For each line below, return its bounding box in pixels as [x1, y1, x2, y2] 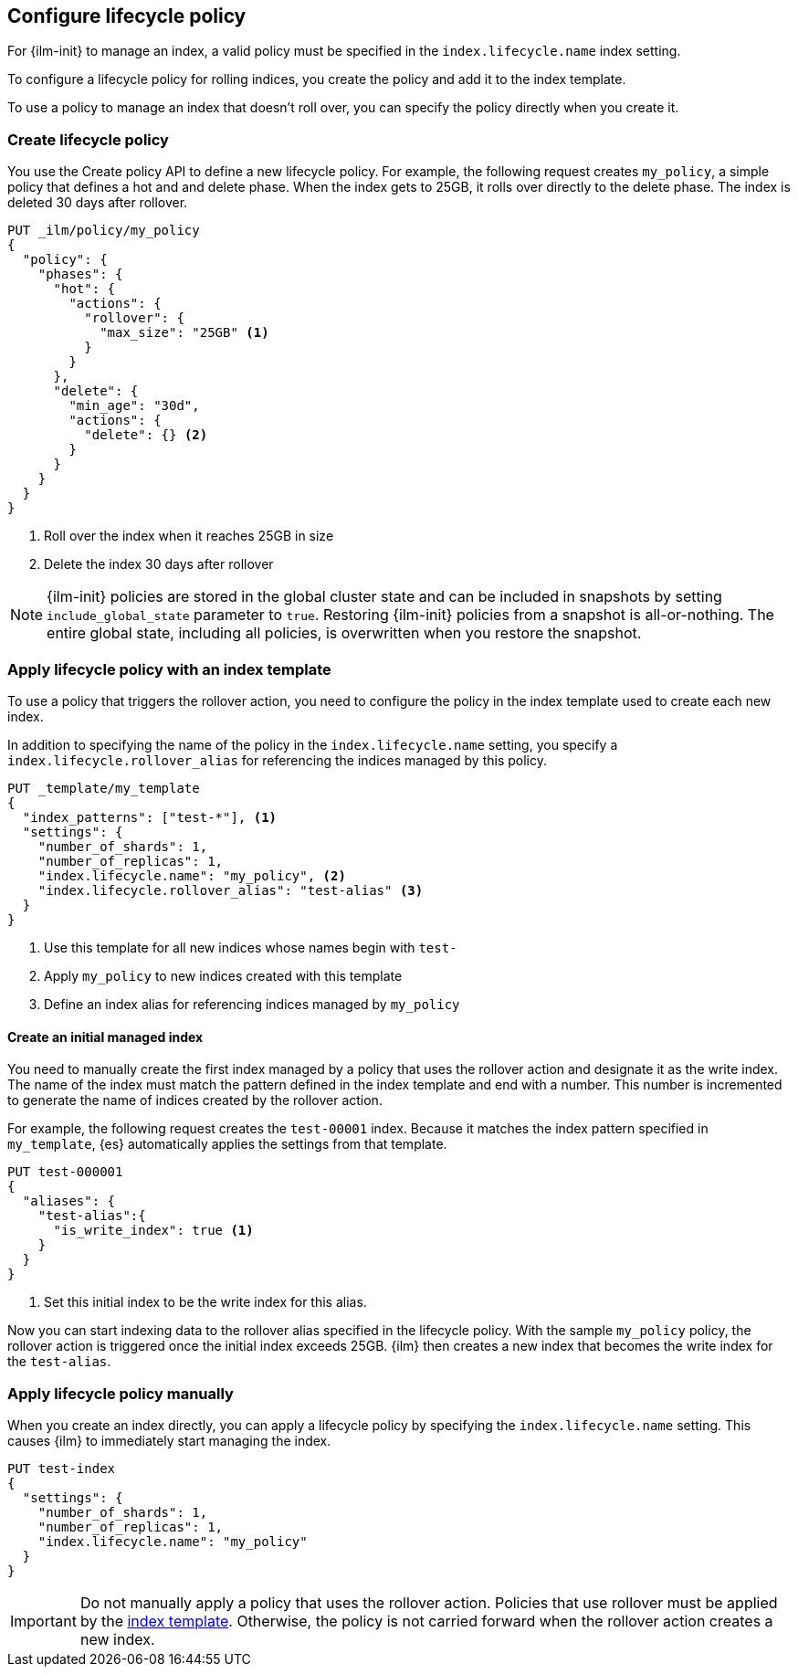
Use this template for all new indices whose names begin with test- [44, 939, 457, 955]
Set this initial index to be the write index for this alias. [44, 1294, 367, 1311]
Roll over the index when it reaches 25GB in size [44, 528, 334, 544]
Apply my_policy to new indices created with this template [44, 967, 403, 984]
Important [10, 1611, 77, 1630]
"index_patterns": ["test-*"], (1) [22, 809, 278, 825]
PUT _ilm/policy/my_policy [7, 223, 200, 238]
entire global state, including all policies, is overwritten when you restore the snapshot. [47, 624, 642, 643]
